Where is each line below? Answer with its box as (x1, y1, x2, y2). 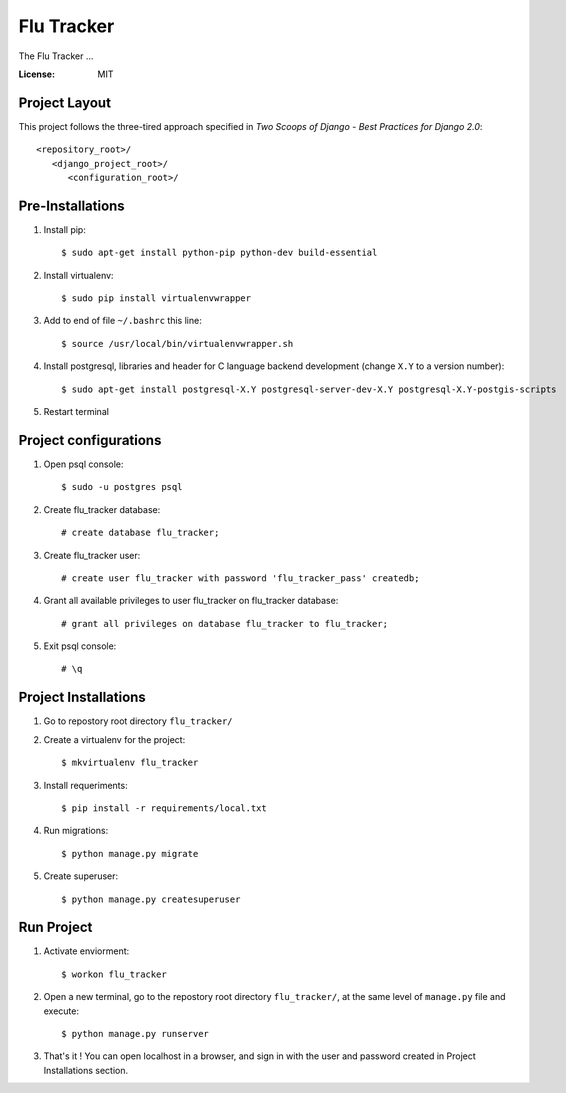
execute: (43, 1005, 80, 1017)
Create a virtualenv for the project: (43, 733, 186, 745)
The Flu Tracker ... (18, 50, 94, 62)
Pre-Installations (18, 197, 125, 214)
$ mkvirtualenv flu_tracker (61, 757, 199, 769)
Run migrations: (43, 825, 109, 837)
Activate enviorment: (43, 945, 130, 957)
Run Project (18, 919, 93, 936)
